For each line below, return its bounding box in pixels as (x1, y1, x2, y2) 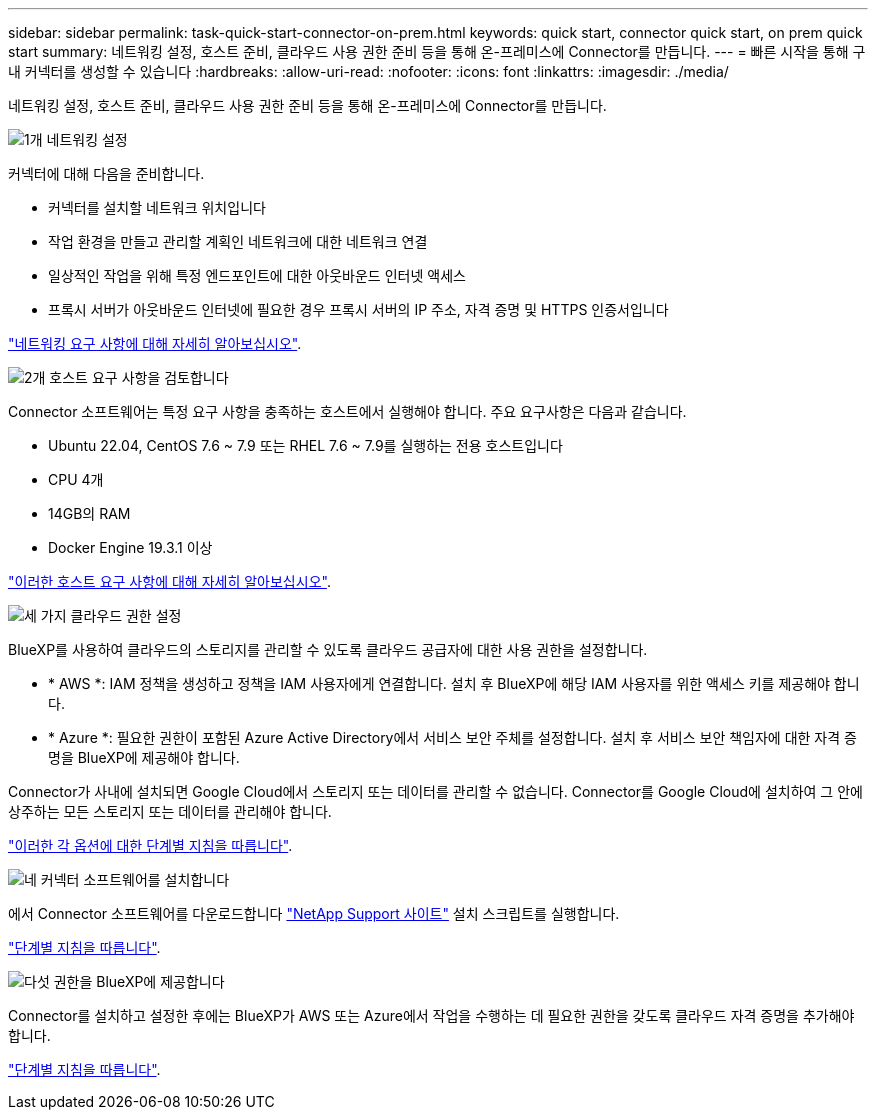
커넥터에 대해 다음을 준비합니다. (8, 165, 205, 182)
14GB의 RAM (48, 505, 131, 522)
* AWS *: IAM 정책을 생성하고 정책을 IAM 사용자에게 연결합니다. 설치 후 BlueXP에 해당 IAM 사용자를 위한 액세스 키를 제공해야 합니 (48, 675, 860, 692)
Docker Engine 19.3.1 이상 (48, 539, 213, 556)
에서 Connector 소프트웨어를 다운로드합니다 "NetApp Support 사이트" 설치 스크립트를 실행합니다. (8, 905, 620, 922)
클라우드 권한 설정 (70, 607, 182, 624)
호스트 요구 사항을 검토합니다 (49, 369, 229, 386)
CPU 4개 (48, 471, 104, 488)
